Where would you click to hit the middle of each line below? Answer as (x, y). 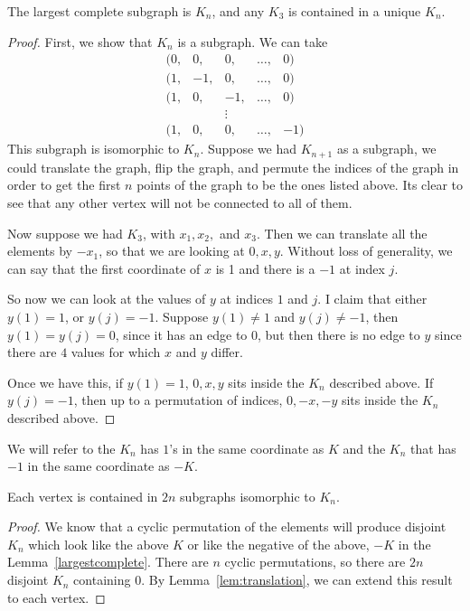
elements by (40, 251)
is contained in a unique (355, 11)
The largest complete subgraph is (99, 11)
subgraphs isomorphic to (248, 496)
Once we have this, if (66, 382)
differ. (227, 352)
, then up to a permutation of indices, (178, 400)
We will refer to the (61, 448)
